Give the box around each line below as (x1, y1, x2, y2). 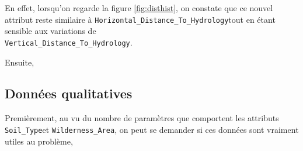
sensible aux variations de (5, 25, 96, 37)
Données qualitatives (5, 84, 133, 102)
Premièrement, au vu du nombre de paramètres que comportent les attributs (5, 112, 279, 124)
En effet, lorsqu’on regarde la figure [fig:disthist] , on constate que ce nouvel (5, 2, 273, 13)
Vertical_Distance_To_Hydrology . (5, 36, 133, 48)
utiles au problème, (5, 135, 73, 147)
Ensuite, (5, 56, 34, 68)
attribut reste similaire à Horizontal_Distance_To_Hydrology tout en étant (5, 13, 276, 25)
